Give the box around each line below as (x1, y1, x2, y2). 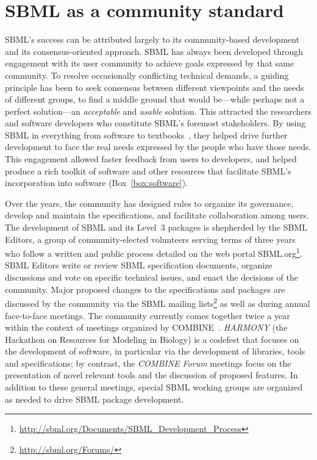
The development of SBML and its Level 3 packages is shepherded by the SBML (5, 221, 307, 234)
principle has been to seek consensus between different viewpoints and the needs (5, 81, 304, 93)
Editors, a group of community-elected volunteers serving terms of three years (5, 232, 296, 245)
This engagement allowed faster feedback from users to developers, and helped (5, 153, 297, 165)
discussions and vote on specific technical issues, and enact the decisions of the (5, 271, 298, 284)
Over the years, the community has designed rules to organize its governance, (5, 196, 294, 209)
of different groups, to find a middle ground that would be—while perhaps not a (5, 93, 305, 106)
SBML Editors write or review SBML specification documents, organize (5, 259, 272, 271)
